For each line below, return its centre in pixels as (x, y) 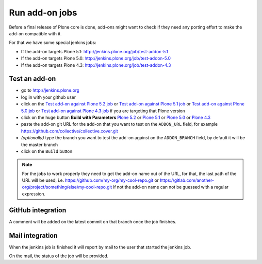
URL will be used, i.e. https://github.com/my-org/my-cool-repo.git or (90, 180)
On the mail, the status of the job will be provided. (59, 256)
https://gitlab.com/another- (187, 180)
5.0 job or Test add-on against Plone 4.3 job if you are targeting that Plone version (103, 111)
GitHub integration (38, 210)
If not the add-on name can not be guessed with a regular (171, 187)
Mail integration (33, 235)
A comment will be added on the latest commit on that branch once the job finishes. (93, 221)
